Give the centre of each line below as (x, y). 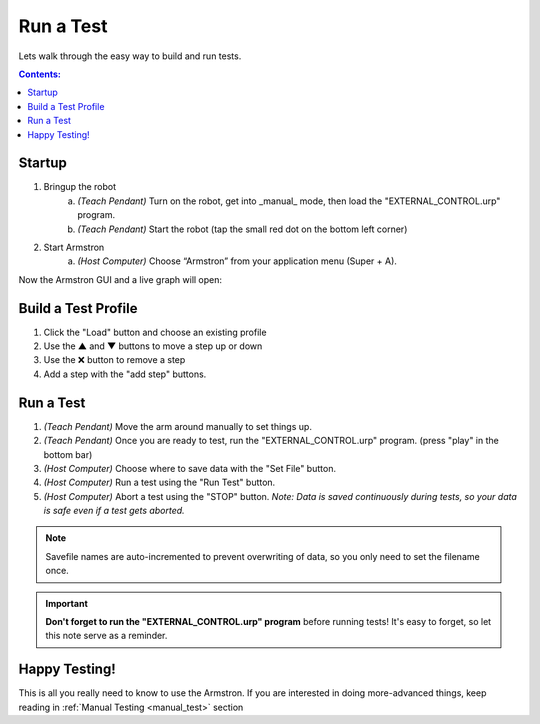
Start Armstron (74, 247)
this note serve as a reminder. (106, 636)
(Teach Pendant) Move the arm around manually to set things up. (177, 426)
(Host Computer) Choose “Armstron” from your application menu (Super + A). (237, 261)
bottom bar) (68, 454)
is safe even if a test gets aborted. (114, 511)
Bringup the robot (80, 187)
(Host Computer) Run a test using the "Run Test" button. (159, 482)
